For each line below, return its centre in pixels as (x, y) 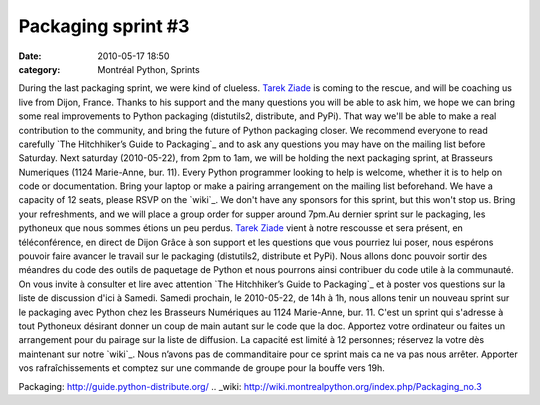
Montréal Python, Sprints (148, 69)
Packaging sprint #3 (104, 26)
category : (39, 69)
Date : (30, 56)
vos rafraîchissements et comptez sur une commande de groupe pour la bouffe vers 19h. (201, 368)
